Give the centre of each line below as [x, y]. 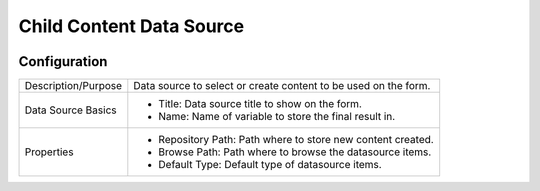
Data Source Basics [70, 110]
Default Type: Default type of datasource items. [270, 165]
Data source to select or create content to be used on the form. [282, 86]
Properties [49, 152]
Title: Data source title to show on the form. [260, 104]
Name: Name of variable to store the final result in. [277, 117]
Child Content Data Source [131, 26]
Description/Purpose [73, 86]
